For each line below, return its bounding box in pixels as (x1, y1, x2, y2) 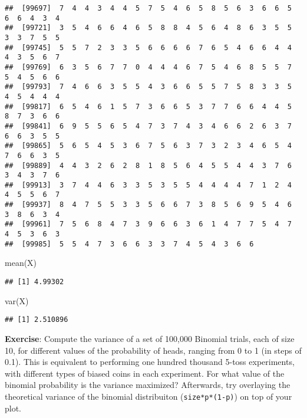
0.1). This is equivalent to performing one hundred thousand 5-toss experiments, (5, 356, 295, 368)
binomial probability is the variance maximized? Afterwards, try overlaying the (5, 378, 291, 391)
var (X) (5, 294, 29, 307)
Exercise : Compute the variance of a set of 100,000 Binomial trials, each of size (5, 332, 295, 344)
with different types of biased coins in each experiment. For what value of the (5, 367, 285, 379)
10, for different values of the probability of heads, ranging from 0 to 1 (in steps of (5, 344, 302, 356)
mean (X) (5, 256, 37, 269)
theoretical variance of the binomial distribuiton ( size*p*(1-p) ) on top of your (5, 390, 292, 402)
